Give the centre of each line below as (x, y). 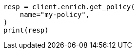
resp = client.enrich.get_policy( (69, 7)
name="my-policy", (55, 15)
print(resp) (26, 30)
